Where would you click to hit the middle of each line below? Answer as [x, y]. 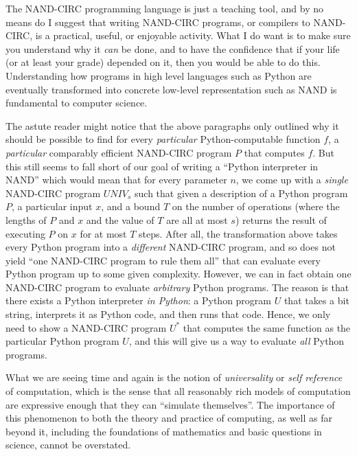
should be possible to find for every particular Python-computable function [163, 139]
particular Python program [62, 341]
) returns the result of [281, 219]
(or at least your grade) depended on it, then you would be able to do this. [163, 62]
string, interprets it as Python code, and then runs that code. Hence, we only [168, 314]
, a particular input [52, 206]
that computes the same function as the [267, 327]
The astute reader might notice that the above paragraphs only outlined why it [172, 125]
